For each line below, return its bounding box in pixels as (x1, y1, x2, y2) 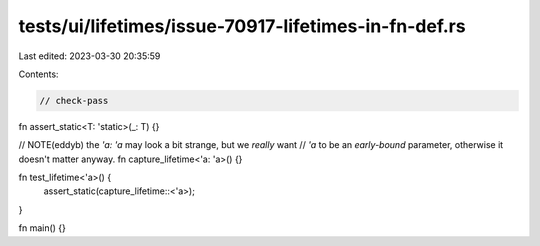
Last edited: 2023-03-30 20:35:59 (18, 50, 161, 62)
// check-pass (39, 95, 109, 106)
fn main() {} (18, 222, 67, 234)
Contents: (18, 68, 59, 80)
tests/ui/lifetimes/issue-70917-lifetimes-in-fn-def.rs (18, 15, 466, 37)
